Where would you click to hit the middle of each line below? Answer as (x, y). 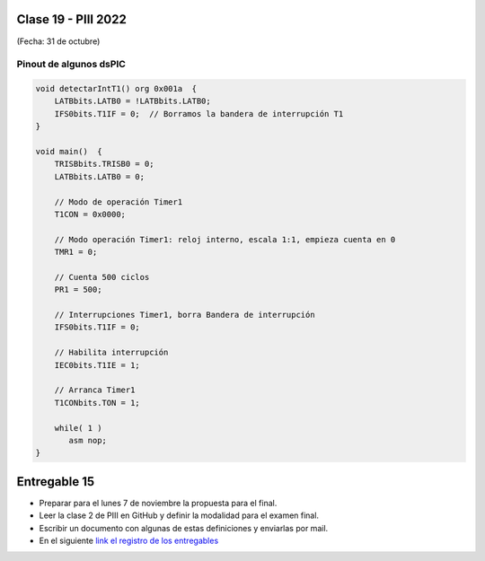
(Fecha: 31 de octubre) (58, 41)
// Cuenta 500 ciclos (102, 277)
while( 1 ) (78, 428)
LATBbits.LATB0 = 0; (100, 176)
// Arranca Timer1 (95, 390)
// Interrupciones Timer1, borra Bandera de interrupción (185, 315)
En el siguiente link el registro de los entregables (129, 541)
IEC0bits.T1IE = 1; (97, 365)
